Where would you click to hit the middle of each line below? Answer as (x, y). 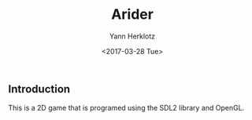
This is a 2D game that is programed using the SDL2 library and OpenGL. (126, 108)
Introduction (39, 89)
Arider (132, 15)
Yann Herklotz (132, 36)
